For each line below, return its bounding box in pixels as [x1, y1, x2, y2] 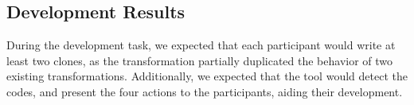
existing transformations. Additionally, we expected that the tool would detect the [6, 68, 408, 84]
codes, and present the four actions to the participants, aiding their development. [6, 83, 403, 99]
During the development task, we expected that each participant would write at [6, 37, 396, 53]
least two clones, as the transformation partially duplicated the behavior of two [6, 52, 393, 68]
